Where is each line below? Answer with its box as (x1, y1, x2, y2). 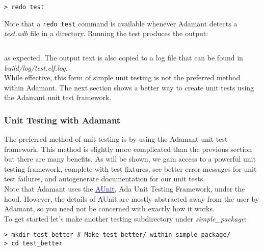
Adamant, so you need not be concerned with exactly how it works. (4, 203, 215, 214)
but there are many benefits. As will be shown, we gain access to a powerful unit (4, 153, 256, 164)
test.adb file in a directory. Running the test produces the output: (4, 28, 208, 39)
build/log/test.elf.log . (4, 62, 68, 73)
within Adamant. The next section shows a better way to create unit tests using (4, 82, 254, 92)
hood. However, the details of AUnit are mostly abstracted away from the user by (4, 193, 259, 204)
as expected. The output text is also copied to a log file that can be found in (4, 52, 243, 62)
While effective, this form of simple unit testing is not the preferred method (4, 72, 241, 83)
